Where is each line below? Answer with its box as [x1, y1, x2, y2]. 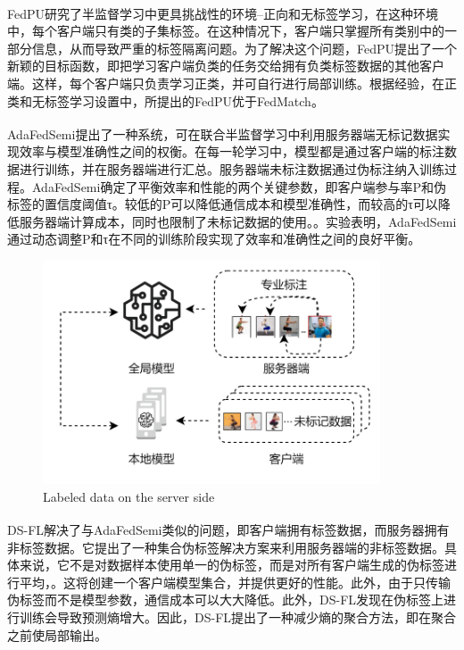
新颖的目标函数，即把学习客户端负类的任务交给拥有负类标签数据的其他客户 [7, 56, 444, 75]
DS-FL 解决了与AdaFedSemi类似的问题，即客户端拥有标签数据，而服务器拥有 [7, 520, 450, 538]
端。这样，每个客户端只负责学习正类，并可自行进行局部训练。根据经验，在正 [7, 74, 457, 93]
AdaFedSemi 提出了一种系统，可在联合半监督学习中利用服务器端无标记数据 [7, 124, 438, 143]
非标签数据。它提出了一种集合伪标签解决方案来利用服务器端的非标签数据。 [7, 537, 444, 556]
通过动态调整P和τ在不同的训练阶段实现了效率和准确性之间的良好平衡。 [7, 229, 421, 248]
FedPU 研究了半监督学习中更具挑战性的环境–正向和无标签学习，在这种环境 [7, 4, 439, 22]
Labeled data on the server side [43, 487, 215, 505]
